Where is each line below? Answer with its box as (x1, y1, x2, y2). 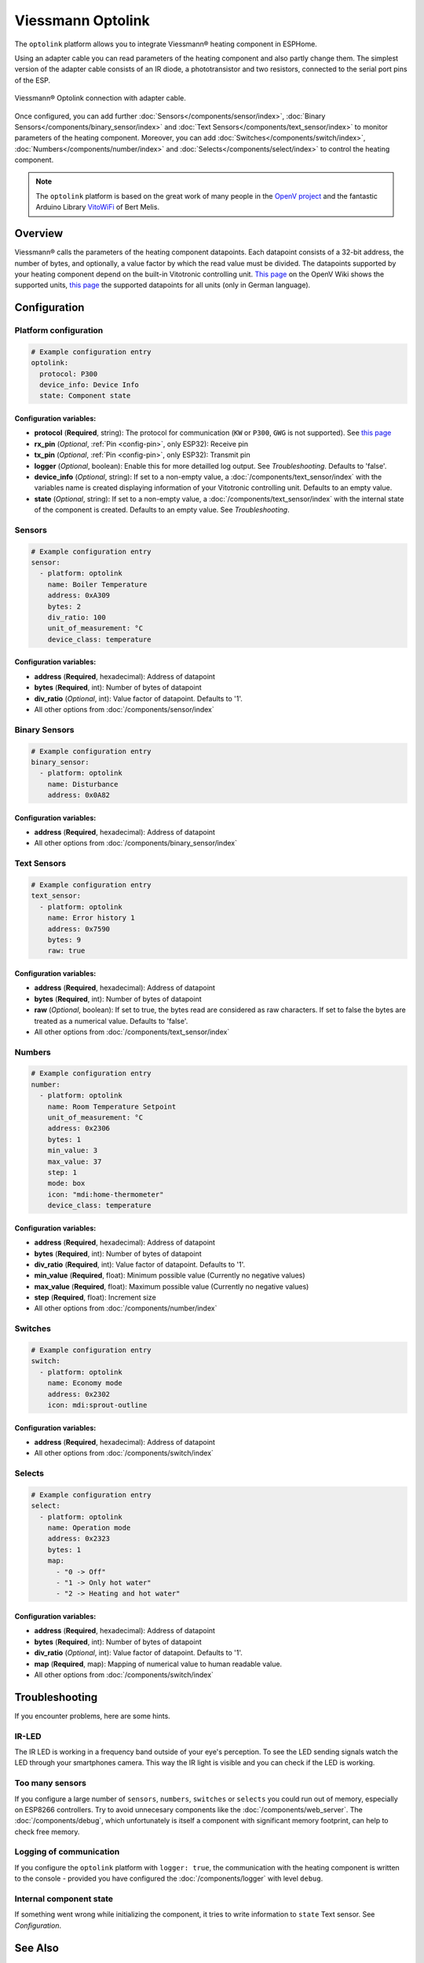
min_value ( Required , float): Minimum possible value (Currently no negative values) (34, 1270, 305, 1280)
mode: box (47, 1179, 86, 1188)
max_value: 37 (47, 1157, 102, 1166)
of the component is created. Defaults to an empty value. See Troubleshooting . (34, 505, 290, 514)
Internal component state (14, 1893, 114, 1904)
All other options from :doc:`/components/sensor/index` (34, 704, 215, 714)
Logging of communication (14, 1846, 120, 1857)
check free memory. (14, 1826, 80, 1837)
